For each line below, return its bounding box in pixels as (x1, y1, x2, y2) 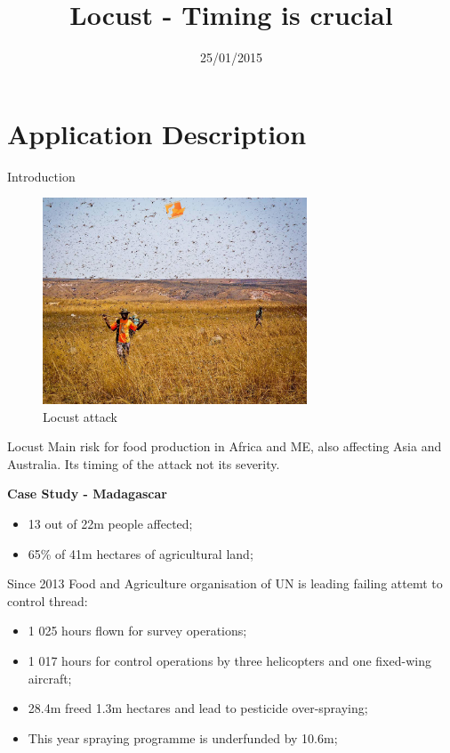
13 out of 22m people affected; (28, 514, 193, 533)
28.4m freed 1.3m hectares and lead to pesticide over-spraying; (28, 699, 368, 717)
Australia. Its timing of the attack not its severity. (7, 454, 280, 473)
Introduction (7, 166, 76, 185)
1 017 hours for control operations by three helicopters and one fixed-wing (28, 652, 431, 670)
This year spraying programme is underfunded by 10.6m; (28, 728, 338, 747)
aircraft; (28, 668, 72, 687)
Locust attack (43, 407, 117, 425)
